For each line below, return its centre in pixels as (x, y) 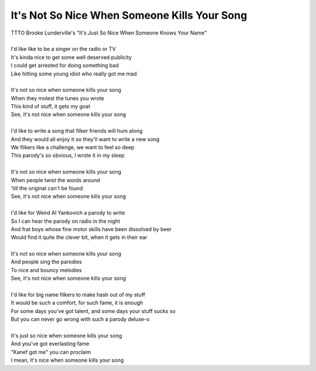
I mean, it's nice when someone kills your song (67, 360)
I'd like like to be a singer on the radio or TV (63, 49)
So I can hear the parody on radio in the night (65, 221)
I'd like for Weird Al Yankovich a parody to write (68, 213)
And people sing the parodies (46, 262)
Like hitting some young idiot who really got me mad (74, 74)
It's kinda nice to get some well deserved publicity (71, 57)
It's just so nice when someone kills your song (66, 336)
